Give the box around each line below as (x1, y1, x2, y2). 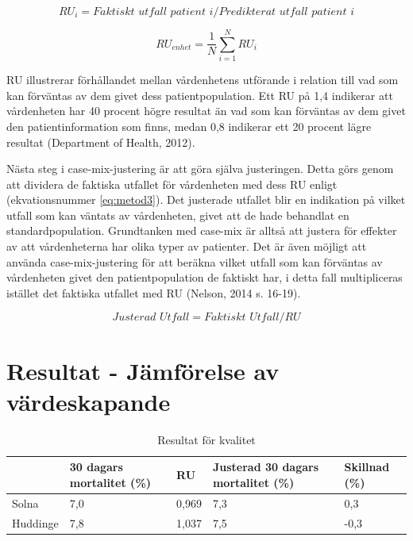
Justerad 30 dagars (212, 459, 319, 475)
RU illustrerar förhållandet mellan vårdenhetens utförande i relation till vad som (6, 71, 399, 88)
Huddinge (12, 514, 59, 531)
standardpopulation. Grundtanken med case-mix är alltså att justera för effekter (6, 222, 397, 239)
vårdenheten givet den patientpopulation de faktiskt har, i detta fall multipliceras (6, 269, 403, 286)
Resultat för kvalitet (157, 431, 256, 447)
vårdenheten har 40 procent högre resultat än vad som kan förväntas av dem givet (6, 102, 406, 119)
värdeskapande (6, 385, 171, 417)
